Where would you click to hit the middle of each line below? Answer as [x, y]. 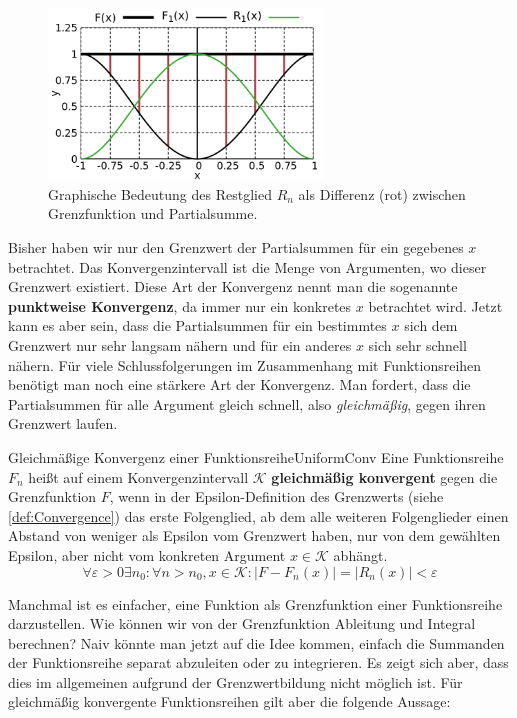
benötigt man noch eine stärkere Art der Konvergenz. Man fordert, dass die [239, 384]
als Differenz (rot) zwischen [382, 193]
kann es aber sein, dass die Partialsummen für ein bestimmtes [197, 325]
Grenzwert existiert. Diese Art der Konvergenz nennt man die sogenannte [233, 286]
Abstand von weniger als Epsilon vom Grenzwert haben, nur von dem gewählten [254, 535]
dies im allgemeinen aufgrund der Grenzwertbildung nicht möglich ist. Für [235, 681]
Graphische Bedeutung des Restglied [160, 193]
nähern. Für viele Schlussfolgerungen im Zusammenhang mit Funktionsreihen [245, 364]
